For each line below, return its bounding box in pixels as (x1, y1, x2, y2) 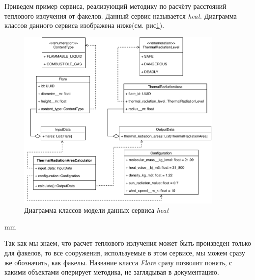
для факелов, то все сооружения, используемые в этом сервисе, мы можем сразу (4, 248, 245, 258)
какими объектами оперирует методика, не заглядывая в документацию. (4, 267, 219, 277)
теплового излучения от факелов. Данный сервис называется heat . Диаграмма (4, 10, 237, 21)
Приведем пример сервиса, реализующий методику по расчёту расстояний (4, 1, 227, 11)
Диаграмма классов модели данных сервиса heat (24, 205, 169, 215)
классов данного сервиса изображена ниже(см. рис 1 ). (4, 20, 165, 30)
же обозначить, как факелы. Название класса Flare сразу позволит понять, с (4, 257, 232, 267)
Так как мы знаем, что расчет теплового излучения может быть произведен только (4, 238, 251, 248)
